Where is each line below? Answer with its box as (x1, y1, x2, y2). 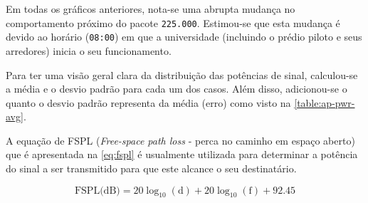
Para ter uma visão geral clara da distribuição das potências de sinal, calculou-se (6, 67, 358, 82)
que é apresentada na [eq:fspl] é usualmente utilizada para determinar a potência (6, 147, 358, 162)
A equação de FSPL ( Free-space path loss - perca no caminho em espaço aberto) (6, 132, 355, 147)
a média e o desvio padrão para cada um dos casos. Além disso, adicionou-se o (6, 81, 347, 96)
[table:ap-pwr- (294, 95, 355, 110)
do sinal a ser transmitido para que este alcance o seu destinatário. (6, 161, 297, 176)
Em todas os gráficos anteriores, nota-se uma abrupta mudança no (6, 1, 295, 16)
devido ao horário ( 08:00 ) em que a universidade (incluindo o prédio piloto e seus (6, 29, 362, 44)
